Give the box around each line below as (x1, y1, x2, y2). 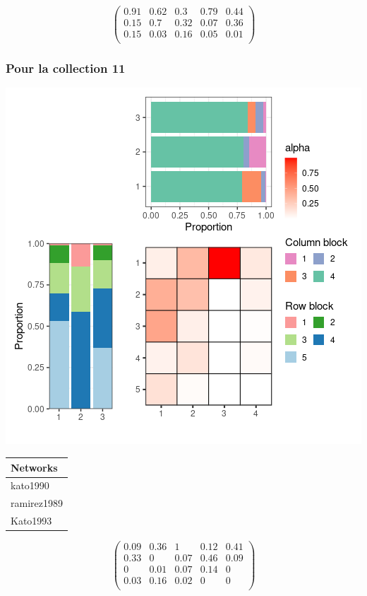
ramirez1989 (11, 496, 63, 510)
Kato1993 (11, 513, 52, 528)
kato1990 (11, 478, 49, 493)
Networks (11, 460, 58, 474)
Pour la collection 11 (6, 59, 126, 77)
